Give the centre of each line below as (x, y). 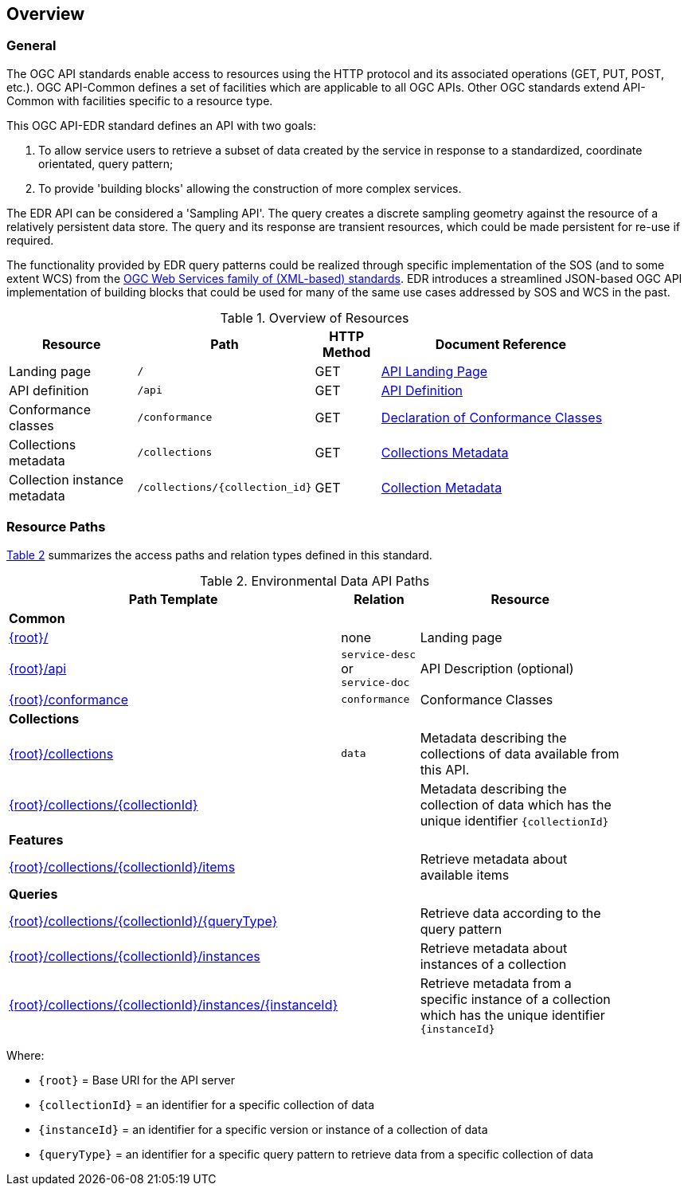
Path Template (173, 599)
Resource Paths (56, 527)
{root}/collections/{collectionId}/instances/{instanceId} (174, 1005)
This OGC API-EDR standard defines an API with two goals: (161, 125)
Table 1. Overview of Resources (315, 318)
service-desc (379, 654)
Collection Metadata (442, 487)
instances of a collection (493, 964)
